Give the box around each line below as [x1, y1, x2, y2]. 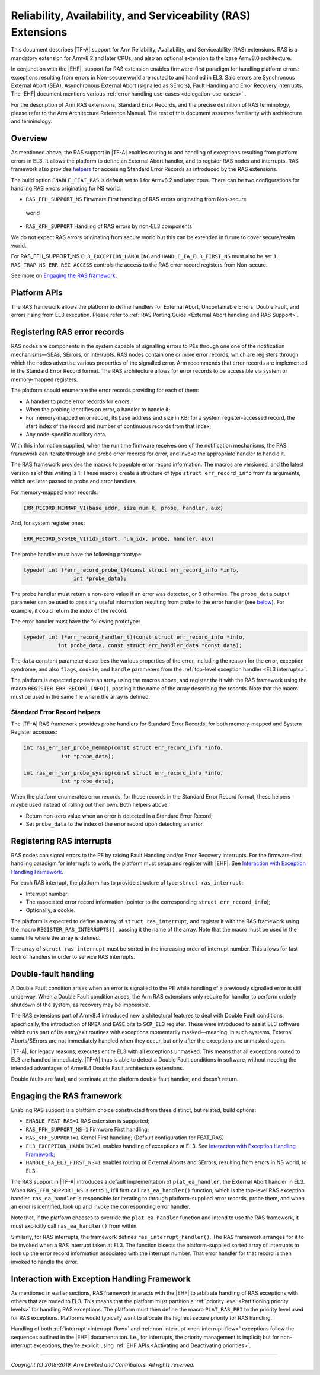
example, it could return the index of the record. [11, 607, 128, 614]
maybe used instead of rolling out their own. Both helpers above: [11, 801, 169, 809]
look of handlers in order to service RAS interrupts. [11, 953, 135, 961]
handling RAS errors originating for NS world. [11, 185, 121, 192]
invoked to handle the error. [11, 1258, 79, 1265]
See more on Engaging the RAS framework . [11, 272, 117, 279]
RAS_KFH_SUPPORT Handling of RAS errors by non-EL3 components [25, 223, 193, 230]
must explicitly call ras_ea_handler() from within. [11, 1222, 139, 1230]
